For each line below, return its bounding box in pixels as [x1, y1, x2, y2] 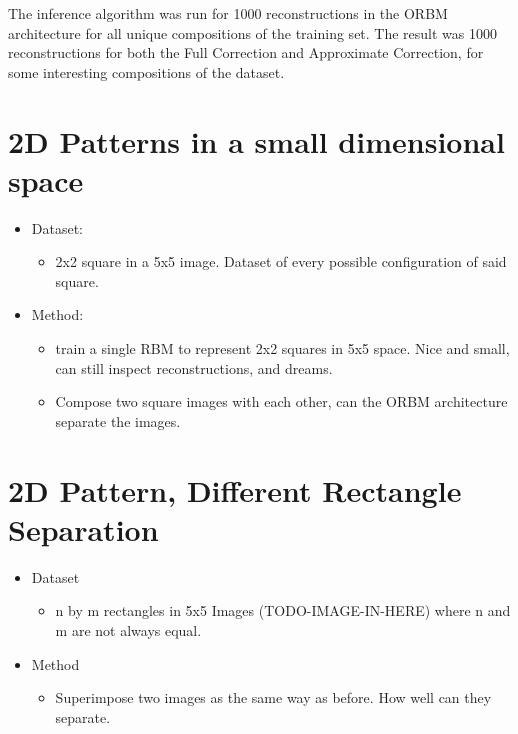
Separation [8, 508, 159, 549]
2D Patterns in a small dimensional [8, 120, 505, 161]
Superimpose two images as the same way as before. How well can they [55, 687, 492, 708]
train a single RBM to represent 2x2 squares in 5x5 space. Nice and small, [55, 338, 510, 359]
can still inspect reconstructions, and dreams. [55, 357, 333, 378]
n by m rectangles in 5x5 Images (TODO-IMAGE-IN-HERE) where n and [55, 600, 511, 621]
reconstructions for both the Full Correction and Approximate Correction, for [8, 42, 484, 63]
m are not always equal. [55, 619, 202, 640]
